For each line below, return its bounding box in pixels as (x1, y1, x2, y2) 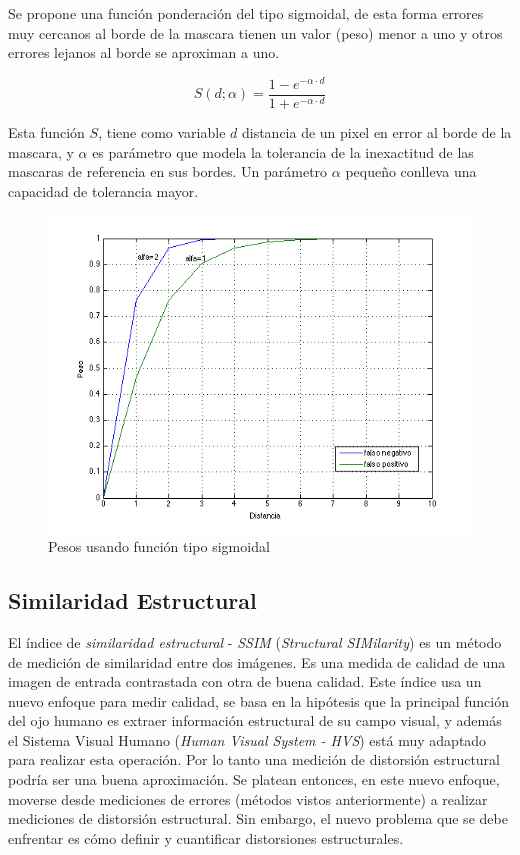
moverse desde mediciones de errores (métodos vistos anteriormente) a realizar (8, 788, 488, 809)
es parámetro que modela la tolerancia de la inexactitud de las (92, 141, 474, 162)
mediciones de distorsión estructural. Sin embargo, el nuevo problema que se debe (8, 808, 508, 829)
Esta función (8, 121, 85, 142)
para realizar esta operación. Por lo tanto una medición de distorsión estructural (8, 749, 500, 770)
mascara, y (8, 141, 74, 162)
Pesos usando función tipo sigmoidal (48, 536, 270, 557)
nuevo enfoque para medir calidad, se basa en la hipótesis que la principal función (8, 690, 509, 711)
